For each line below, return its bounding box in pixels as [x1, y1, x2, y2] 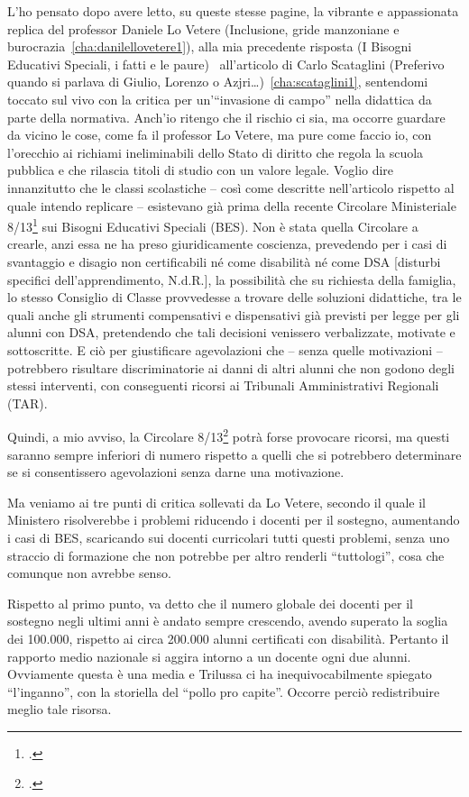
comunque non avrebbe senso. [7, 563, 171, 582]
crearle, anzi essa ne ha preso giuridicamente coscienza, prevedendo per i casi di [7, 234, 447, 253]
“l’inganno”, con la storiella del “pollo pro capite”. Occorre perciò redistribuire [7, 682, 440, 701]
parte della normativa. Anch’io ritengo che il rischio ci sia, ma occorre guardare [7, 107, 446, 126]
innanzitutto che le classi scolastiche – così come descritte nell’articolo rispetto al [7, 178, 455, 197]
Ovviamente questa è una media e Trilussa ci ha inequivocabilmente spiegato [7, 664, 432, 683]
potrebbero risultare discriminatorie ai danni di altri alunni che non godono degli [7, 358, 455, 377]
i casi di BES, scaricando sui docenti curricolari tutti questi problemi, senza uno [7, 527, 450, 546]
